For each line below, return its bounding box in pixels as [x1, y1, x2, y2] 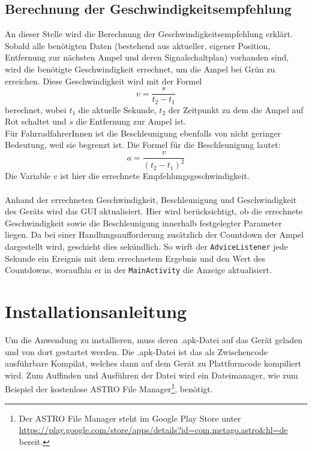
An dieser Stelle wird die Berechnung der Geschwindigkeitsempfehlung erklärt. [5, 28, 293, 40]
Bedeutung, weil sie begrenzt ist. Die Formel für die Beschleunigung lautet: [5, 138, 281, 151]
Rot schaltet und [5, 115, 67, 128]
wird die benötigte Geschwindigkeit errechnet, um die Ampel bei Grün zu [5, 62, 275, 75]
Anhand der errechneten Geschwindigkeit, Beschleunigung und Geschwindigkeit [5, 193, 297, 205]
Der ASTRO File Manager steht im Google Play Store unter [19, 411, 241, 424]
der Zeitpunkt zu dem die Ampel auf [168, 103, 304, 116]
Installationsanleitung [5, 299, 187, 323]
